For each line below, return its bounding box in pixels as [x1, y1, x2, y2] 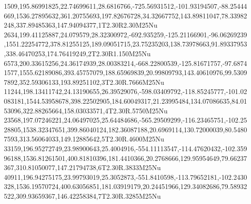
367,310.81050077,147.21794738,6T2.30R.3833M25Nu [4, 162, 161, 173]
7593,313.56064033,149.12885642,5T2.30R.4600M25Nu [4, 134, 164, 144]
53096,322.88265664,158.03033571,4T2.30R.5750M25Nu [4, 105, 168, 115]
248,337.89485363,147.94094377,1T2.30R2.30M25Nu [4, 20, 157, 30]
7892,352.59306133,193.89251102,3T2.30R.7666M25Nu [4, 77, 164, 87]
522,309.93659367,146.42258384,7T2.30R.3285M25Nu [4, 190, 161, 201]
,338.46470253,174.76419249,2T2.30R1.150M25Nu [4, 48, 151, 58]
